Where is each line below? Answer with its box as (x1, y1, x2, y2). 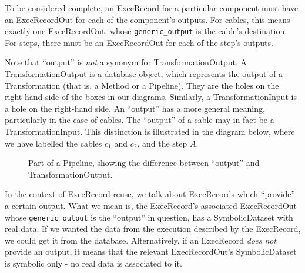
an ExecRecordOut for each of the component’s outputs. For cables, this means (5, 13, 290, 25)
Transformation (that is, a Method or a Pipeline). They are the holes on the (5, 79, 279, 91)
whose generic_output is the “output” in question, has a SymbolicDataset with (5, 211, 293, 223)
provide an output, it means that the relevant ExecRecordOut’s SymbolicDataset (5, 245, 297, 258)
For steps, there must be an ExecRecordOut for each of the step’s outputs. (5, 36, 273, 48)
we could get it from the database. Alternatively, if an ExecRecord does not (5, 234, 277, 246)
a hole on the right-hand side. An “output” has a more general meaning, (5, 102, 265, 114)
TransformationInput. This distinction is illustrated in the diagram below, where (5, 125, 295, 137)
